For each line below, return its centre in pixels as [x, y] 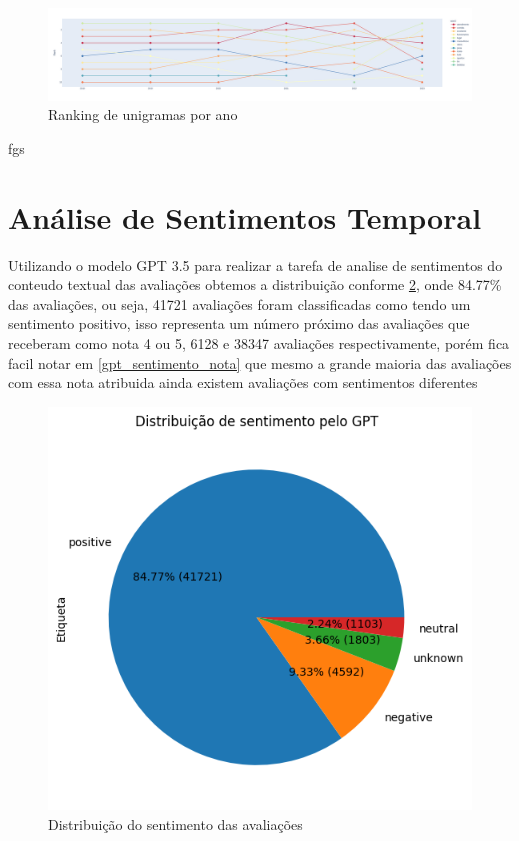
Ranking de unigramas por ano [143, 114]
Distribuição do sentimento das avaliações [175, 823]
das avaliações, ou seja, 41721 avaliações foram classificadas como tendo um [239, 303]
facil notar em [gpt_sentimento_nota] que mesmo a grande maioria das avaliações [260, 362]
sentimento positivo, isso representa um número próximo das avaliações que [239, 323]
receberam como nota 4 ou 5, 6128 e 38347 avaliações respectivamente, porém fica [259, 343]
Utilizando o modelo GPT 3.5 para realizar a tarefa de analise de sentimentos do [255, 264]
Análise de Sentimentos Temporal [245, 216]
